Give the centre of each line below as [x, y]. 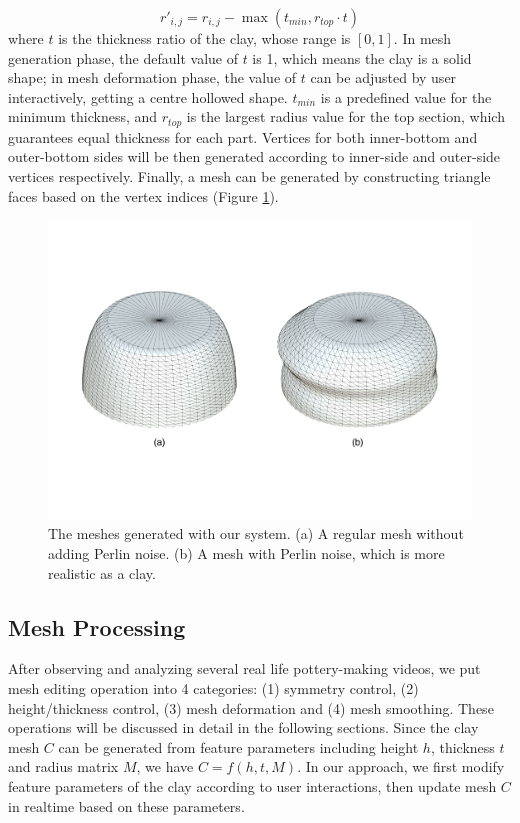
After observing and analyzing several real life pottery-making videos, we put [244, 668]
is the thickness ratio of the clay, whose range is [204, 38]
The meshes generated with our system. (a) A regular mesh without [256, 533]
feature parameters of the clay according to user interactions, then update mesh [252, 786]
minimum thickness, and [83, 116]
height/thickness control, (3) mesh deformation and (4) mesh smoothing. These [251, 707]
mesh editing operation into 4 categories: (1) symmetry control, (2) [213, 688]
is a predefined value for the [406, 96]
